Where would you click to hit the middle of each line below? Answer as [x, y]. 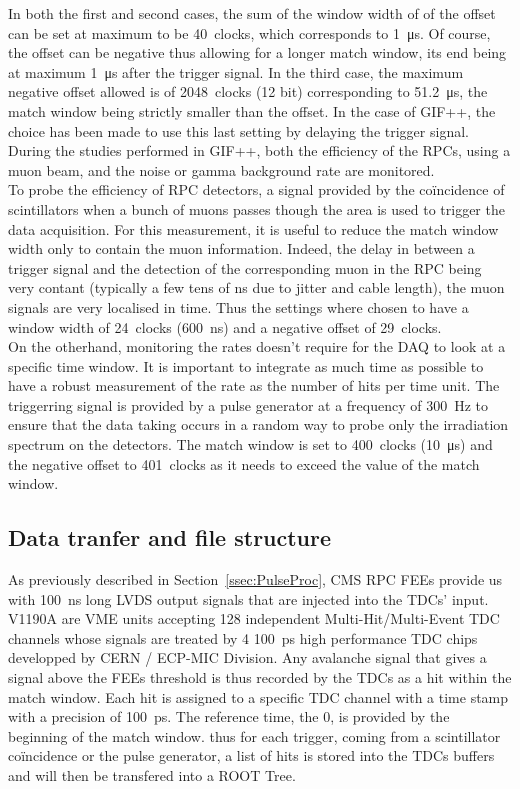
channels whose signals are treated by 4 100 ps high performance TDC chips [243, 637]
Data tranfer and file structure [170, 537]
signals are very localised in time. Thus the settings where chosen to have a [238, 306]
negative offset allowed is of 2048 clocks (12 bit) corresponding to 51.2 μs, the [248, 91]
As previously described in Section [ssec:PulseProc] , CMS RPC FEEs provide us [255, 579]
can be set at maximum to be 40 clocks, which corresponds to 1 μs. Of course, [249, 32]
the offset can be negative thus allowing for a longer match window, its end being [257, 52]
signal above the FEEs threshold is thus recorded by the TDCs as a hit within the [260, 677]
